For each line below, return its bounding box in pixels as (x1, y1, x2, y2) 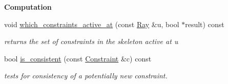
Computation (4, 2, 52, 12)
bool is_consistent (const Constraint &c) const (4, 53, 152, 64)
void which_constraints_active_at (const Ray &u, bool (4, 18, 179, 29)
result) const (185, 18, 224, 29)
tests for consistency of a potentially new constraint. (4, 70, 168, 81)
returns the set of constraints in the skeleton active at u (4, 36, 178, 47)
